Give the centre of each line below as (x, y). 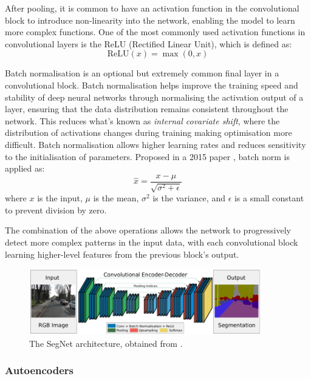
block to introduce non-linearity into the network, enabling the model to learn (150, 20)
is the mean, (116, 198)
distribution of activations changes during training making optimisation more (149, 132)
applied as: (25, 168)
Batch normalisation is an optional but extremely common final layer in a (142, 73)
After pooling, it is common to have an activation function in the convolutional (152, 8)
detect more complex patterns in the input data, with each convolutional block (152, 242)
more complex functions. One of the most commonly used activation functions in (155, 32)
